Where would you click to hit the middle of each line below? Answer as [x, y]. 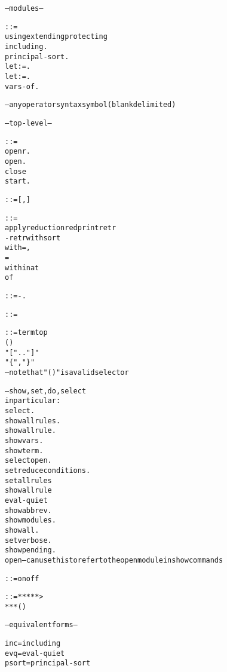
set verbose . [28, 540]
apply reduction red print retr [61, 228]
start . [18, 181]
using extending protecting [56, 37]
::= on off [22, 578]
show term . [24, 450]
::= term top [26, 333]
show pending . [30, 550]
